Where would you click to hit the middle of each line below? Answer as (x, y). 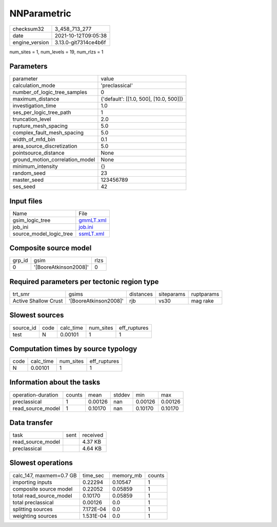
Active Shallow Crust (38, 301)
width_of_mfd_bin (34, 140)
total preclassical (33, 502)
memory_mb (127, 475)
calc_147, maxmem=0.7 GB (45, 475)
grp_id (20, 260)
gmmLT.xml (93, 220)
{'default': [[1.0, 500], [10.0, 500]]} (142, 99)
